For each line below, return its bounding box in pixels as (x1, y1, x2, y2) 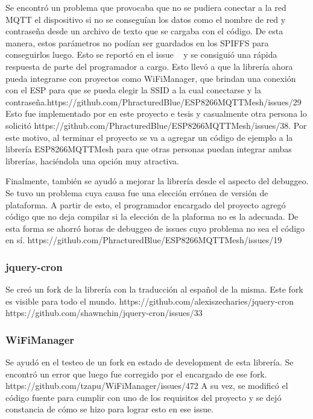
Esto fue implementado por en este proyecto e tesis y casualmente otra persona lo (5, 107, 307, 120)
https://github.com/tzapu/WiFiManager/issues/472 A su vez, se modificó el (5, 379, 288, 392)
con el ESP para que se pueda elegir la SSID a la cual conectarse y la (5, 84, 261, 96)
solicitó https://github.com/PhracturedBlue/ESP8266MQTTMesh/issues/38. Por (5, 119, 307, 131)
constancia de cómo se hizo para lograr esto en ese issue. (5, 403, 214, 415)
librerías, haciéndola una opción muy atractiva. (5, 154, 180, 167)
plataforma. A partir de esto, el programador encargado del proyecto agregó (5, 198, 286, 211)
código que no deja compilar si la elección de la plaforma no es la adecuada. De (5, 210, 299, 223)
